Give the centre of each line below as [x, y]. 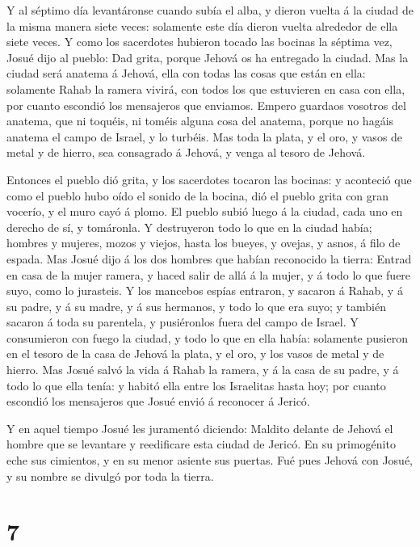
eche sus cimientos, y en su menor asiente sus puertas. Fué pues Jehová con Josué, [210, 460]
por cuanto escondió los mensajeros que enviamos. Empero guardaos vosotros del [206, 105]
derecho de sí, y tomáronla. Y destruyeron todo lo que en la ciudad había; [189, 227]
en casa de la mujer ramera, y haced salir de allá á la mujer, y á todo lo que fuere [209, 274]
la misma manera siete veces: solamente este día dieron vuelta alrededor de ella [202, 25]
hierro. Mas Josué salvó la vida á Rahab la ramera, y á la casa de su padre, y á [203, 370]
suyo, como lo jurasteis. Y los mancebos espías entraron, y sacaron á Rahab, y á [205, 290]
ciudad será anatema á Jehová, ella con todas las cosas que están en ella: [186, 73]
